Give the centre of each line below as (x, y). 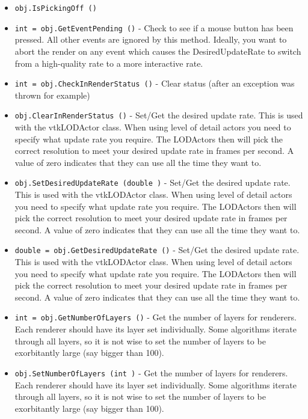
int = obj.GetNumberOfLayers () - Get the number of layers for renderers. (156, 317)
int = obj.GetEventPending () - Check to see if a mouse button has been (154, 27)
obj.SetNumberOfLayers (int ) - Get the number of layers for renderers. (151, 372)
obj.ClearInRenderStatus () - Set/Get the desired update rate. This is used (159, 115)
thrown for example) (52, 95)
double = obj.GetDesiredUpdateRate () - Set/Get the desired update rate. (157, 250)
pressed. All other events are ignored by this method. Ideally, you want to (151, 39)
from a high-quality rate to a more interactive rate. (109, 63)
